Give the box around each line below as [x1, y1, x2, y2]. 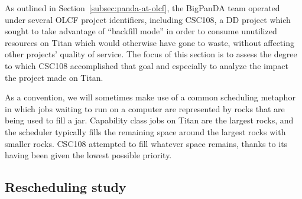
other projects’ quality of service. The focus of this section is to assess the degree [5, 48, 297, 60]
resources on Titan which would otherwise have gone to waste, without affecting [5, 36, 294, 48]
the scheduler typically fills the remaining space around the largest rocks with [5, 125, 286, 138]
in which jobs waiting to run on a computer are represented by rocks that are [5, 102, 285, 115]
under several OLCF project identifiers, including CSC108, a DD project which [5, 13, 291, 25]
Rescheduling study [5, 178, 126, 196]
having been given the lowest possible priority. [5, 149, 172, 161]
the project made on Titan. [5, 71, 103, 83]
